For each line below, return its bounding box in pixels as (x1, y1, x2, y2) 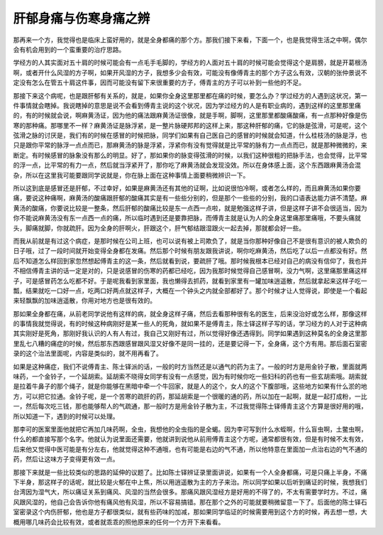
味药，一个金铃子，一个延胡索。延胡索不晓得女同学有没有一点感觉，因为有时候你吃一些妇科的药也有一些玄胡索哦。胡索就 (13, 372, 367, 381)
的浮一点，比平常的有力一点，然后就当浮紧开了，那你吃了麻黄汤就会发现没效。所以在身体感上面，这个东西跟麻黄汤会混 (13, 161, 361, 170)
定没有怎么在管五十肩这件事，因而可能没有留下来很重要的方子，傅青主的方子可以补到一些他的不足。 (13, 78, 305, 87)
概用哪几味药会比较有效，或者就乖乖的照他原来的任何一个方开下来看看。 (13, 517, 225, 526)
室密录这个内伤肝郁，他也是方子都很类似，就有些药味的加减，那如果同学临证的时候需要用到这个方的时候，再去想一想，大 (13, 508, 367, 517)
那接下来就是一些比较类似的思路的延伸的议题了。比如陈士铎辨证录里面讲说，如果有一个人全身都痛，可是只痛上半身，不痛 (13, 468, 367, 476)
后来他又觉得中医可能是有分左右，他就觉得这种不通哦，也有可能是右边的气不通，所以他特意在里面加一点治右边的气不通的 (13, 445, 367, 453)
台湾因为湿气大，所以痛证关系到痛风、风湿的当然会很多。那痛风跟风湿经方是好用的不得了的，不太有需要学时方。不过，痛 (13, 487, 367, 497)
